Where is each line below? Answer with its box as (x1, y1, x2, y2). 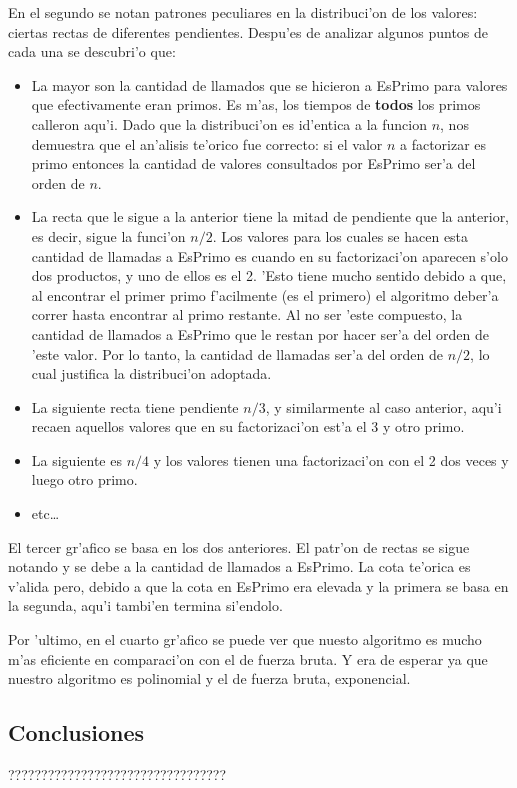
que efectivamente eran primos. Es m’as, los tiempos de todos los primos (31, 94, 481, 115)
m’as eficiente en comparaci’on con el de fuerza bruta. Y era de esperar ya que (8, 648, 488, 669)
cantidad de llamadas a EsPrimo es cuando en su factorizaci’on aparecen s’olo (31, 245, 508, 266)
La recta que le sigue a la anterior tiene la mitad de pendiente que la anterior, (31, 206, 510, 227)
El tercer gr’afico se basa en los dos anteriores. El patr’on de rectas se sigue (8, 536, 470, 557)
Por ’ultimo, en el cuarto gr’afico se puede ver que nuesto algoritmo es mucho (8, 629, 482, 650)
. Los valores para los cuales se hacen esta (212, 225, 469, 246)
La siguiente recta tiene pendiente (31, 396, 239, 417)
